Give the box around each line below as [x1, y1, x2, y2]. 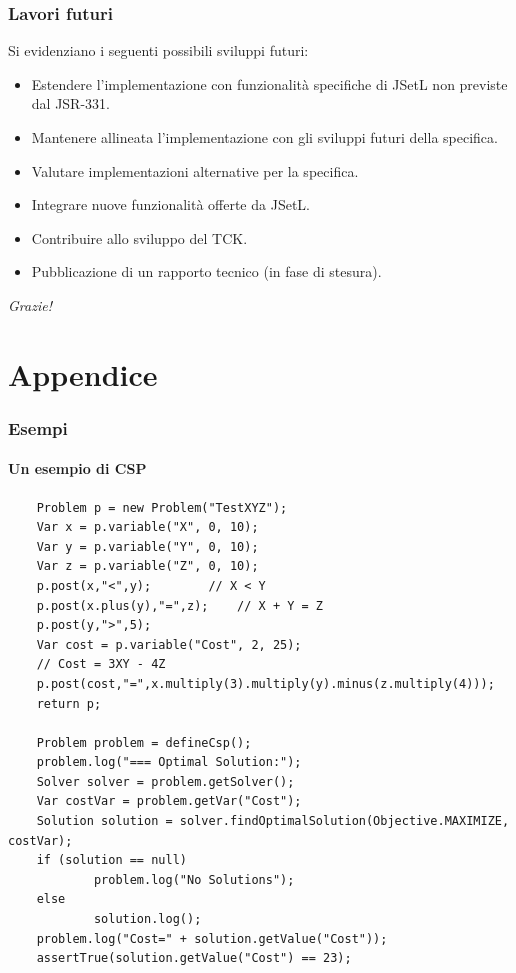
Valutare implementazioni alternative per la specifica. [31, 160, 359, 181]
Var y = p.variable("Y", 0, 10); [36, 539, 259, 554]
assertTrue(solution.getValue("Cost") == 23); [36, 951, 352, 966]
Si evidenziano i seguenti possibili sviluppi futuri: [8, 40, 309, 61]
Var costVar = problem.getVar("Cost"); [36, 794, 302, 809]
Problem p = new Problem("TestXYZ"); [36, 500, 288, 515]
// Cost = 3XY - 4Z [36, 657, 166, 672]
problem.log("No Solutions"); [93, 872, 295, 887]
